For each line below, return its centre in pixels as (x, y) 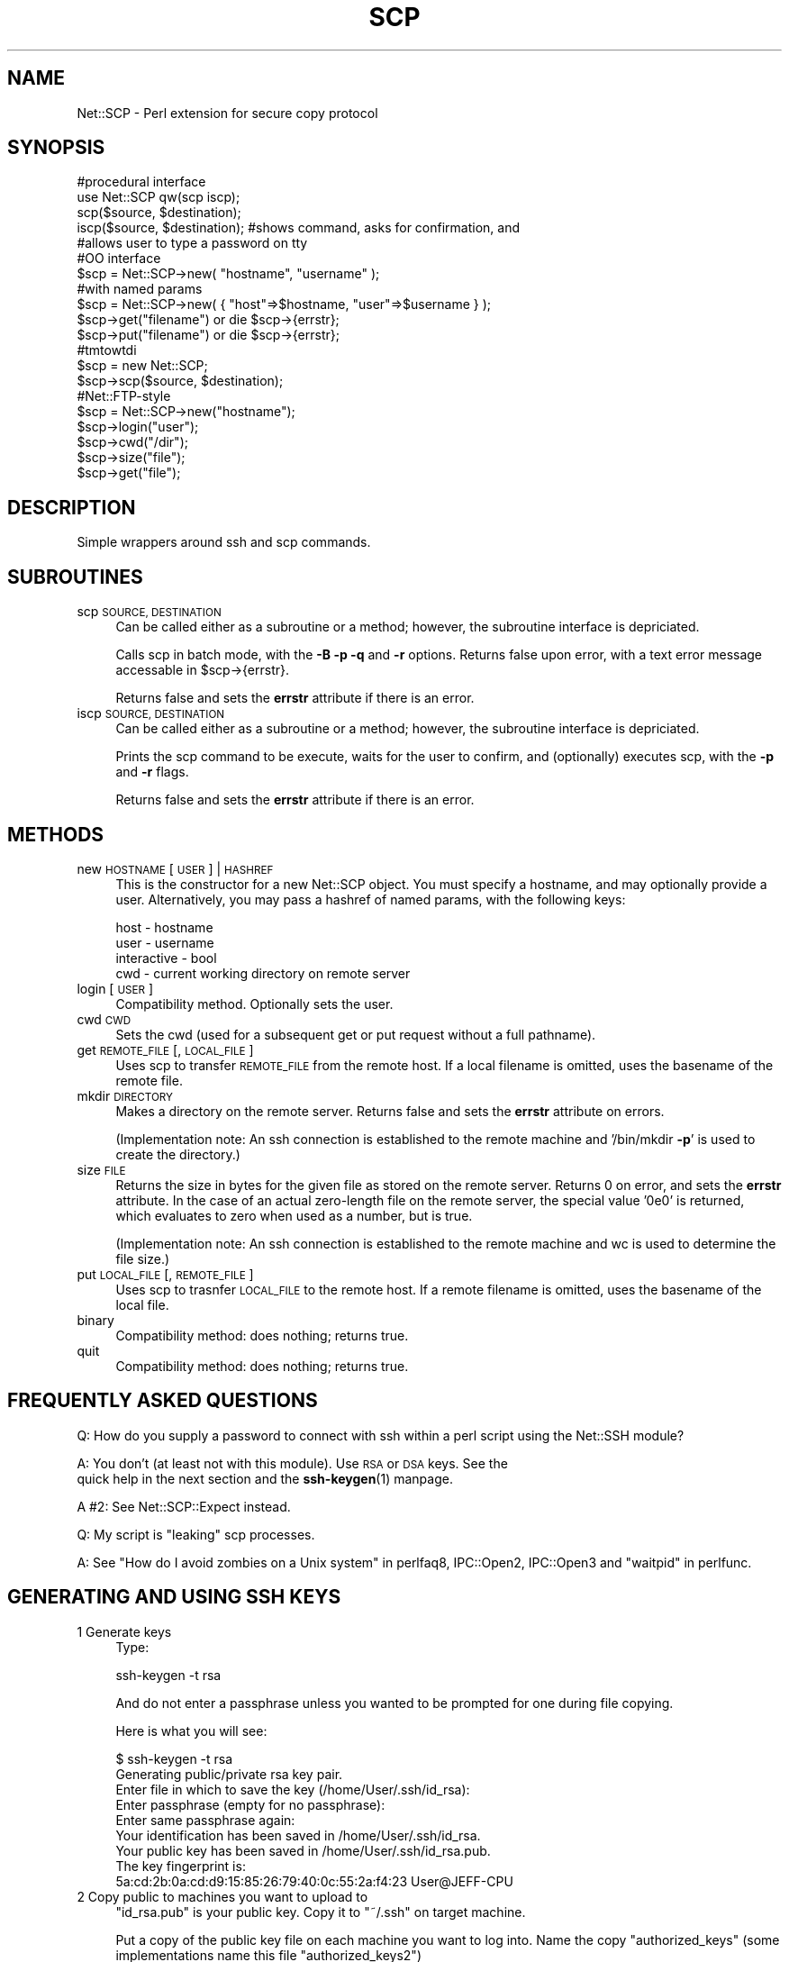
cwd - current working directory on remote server (263, 973)
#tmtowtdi (107, 350)
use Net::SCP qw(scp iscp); (159, 197)
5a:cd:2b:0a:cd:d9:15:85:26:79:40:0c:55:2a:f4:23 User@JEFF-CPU (314, 1881)
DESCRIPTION (72, 507)
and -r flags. (152, 772)
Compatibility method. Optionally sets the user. (254, 1004)
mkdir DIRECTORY (125, 1095)
